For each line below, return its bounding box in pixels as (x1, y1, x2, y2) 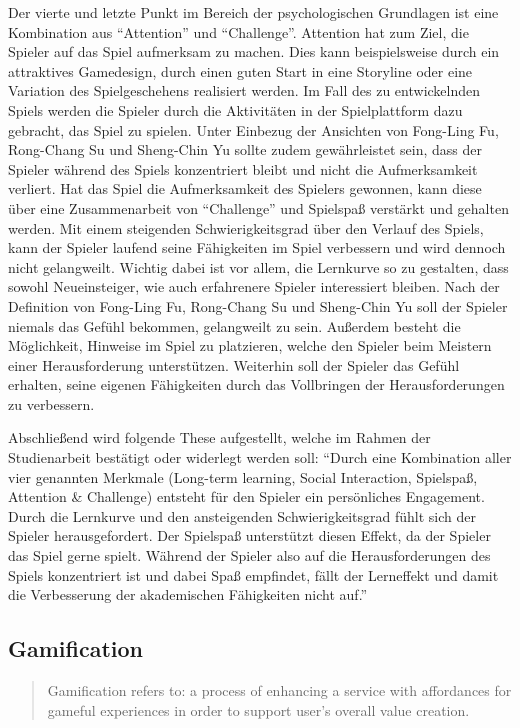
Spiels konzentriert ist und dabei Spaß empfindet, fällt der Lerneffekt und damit (8, 564, 499, 585)
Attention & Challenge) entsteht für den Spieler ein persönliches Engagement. (8, 486, 485, 507)
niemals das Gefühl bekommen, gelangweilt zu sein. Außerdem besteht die (8, 315, 461, 336)
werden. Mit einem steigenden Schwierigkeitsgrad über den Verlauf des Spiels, (8, 217, 484, 238)
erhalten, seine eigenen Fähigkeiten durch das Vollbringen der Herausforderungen (8, 374, 505, 395)
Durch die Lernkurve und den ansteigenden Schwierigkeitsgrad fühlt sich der (8, 505, 476, 526)
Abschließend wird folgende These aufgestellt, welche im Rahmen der (8, 427, 431, 448)
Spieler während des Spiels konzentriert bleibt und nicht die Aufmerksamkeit (8, 158, 478, 179)
